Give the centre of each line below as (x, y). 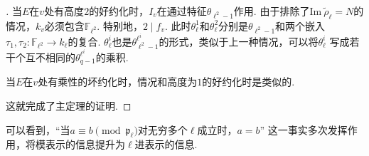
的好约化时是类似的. (248, 82)
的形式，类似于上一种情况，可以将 (239, 41)
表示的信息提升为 (85, 144)
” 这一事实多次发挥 (304, 129)
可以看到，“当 (38, 129)
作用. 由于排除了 (272, 11)
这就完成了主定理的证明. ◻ (69, 106)
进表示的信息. (166, 144)
